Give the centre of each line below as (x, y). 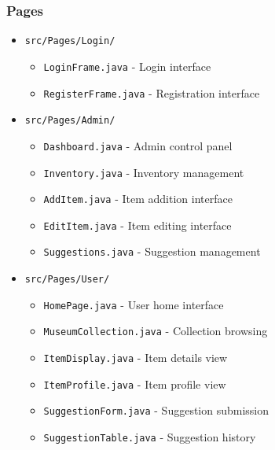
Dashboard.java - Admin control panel (138, 145)
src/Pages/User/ (67, 280)
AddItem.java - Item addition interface (138, 199)
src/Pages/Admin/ (70, 121)
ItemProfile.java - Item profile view (135, 384)
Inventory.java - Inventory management (144, 172)
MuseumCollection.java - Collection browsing (156, 331)
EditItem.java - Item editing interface (137, 225)
